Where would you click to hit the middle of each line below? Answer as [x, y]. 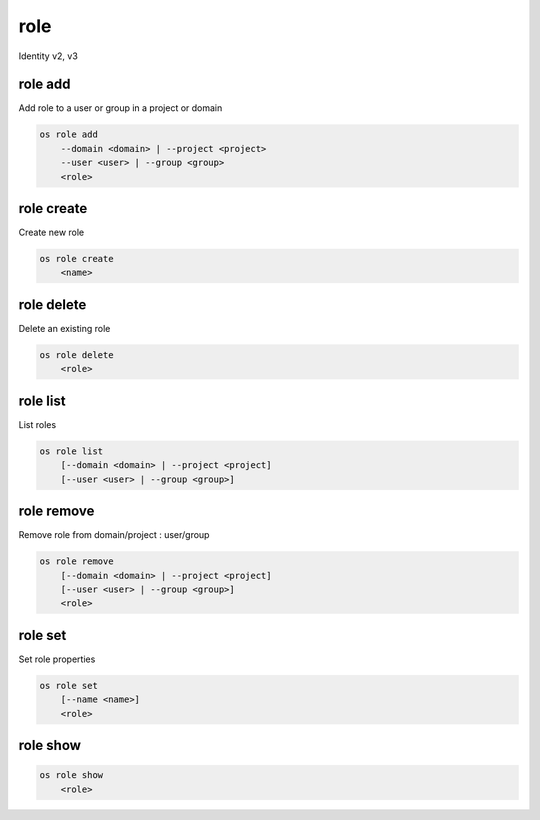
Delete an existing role [64, 328]
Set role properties [57, 659]
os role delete [76, 354]
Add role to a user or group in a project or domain [120, 108]
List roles [37, 424]
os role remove [76, 561]
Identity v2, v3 [48, 56]
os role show [71, 775]
